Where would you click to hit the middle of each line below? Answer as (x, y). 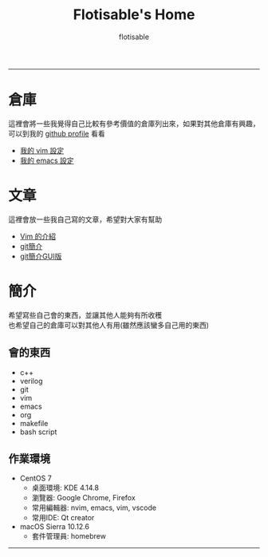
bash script (38, 432)
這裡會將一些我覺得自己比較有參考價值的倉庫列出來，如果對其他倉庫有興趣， (134, 123)
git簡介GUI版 (41, 256)
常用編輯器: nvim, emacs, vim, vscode (94, 508)
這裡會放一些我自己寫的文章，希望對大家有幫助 (85, 219)
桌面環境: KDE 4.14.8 (65, 488)
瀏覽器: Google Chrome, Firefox (83, 498)
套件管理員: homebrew (69, 536)
